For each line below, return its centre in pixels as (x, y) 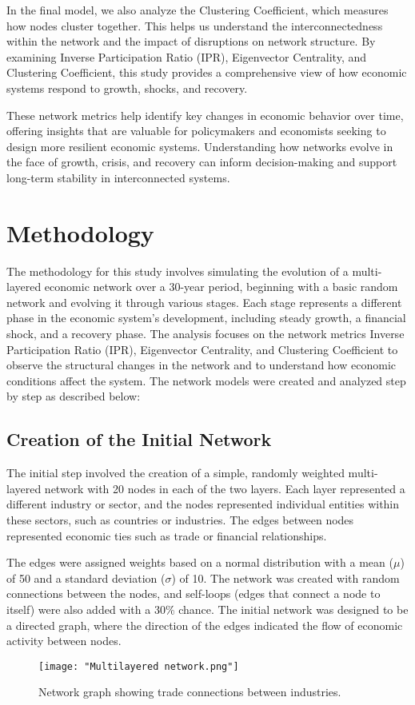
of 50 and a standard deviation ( (86, 578)
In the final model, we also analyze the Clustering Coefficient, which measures (198, 10)
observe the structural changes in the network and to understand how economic (201, 365)
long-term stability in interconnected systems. (118, 177)
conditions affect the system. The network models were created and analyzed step (206, 380)
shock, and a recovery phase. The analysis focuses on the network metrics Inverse (206, 334)
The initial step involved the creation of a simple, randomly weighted (176, 473)
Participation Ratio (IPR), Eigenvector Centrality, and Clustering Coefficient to (202, 349)
